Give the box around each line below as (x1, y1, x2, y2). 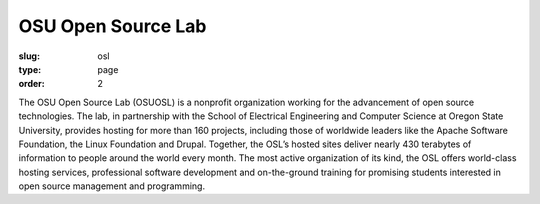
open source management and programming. (18, 180, 205, 192)
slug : (18, 50, 40, 62)
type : (18, 63, 42, 75)
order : (18, 78, 45, 90)
